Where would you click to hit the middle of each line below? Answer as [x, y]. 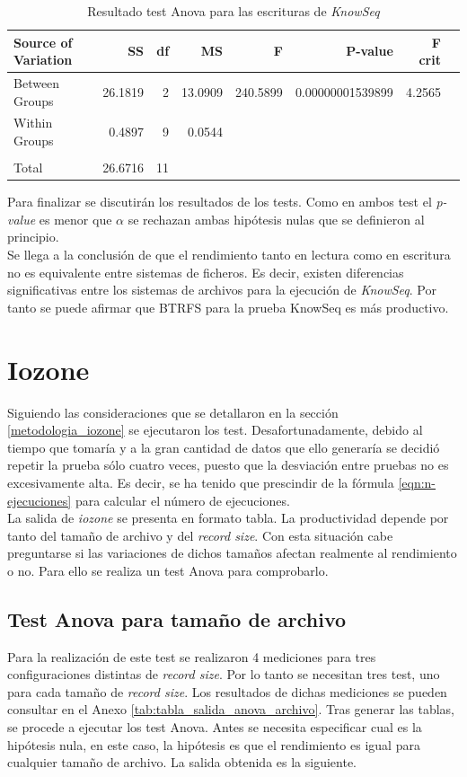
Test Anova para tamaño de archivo [177, 618]
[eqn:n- [417, 482]
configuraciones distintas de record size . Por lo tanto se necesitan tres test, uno [224, 674]
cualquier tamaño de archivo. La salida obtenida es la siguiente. [182, 762]
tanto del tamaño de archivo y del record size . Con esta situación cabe [200, 535]
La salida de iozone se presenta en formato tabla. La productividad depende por [228, 518]
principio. [33, 237]
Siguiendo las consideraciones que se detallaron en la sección [173, 412]
